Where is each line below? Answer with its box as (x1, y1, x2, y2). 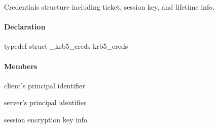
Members (4, 60, 38, 71)
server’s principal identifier (4, 97, 87, 108)
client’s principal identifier (4, 80, 85, 90)
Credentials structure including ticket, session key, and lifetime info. (4, 2, 215, 12)
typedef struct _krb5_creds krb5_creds (4, 41, 128, 51)
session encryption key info (4, 114, 87, 124)
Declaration (4, 21, 46, 32)
